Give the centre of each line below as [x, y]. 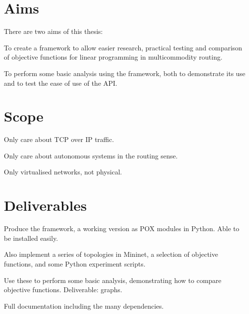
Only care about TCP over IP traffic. [59, 139]
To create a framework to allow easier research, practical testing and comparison [123, 47]
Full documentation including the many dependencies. [84, 306]
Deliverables [45, 205]
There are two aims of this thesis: [53, 31]
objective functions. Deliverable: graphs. [63, 290]
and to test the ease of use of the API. [61, 83]
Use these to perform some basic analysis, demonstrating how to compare [113, 280]
